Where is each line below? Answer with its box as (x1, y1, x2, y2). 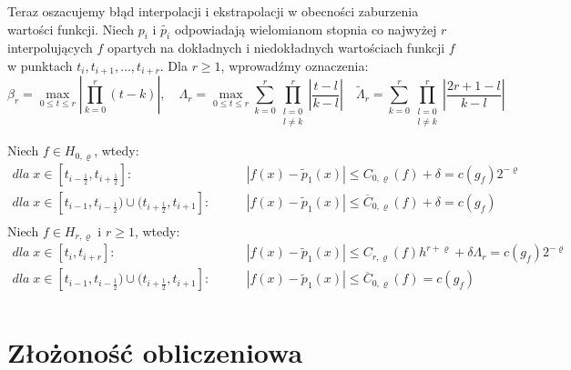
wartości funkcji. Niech (7, 19, 134, 38)
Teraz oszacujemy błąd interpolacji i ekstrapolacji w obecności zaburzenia (7, 2, 419, 20)
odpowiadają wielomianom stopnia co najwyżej (174, 19, 437, 38)
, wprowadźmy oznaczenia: (220, 55, 369, 75)
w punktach (7, 55, 73, 75)
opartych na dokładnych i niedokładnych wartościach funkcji (107, 38, 445, 57)
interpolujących (7, 38, 93, 57)
